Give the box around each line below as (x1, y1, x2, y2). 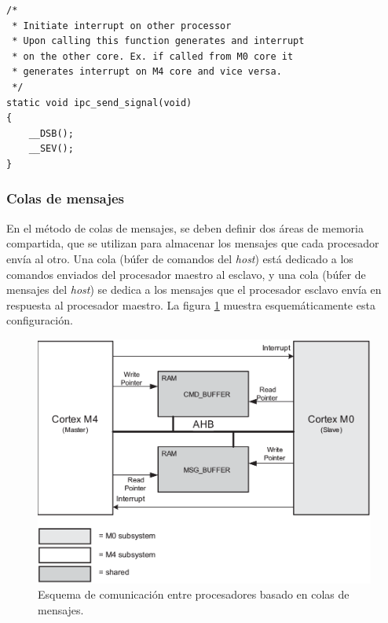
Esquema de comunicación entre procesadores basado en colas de (38, 586, 350, 603)
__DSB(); (28, 127, 74, 139)
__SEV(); (28, 143, 74, 155)
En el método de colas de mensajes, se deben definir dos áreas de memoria (6, 219, 364, 236)
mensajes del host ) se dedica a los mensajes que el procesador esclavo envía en (6, 281, 382, 298)
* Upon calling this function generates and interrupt (12, 35, 305, 47)
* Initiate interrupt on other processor (12, 20, 232, 31)
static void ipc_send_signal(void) (6, 97, 192, 108)
